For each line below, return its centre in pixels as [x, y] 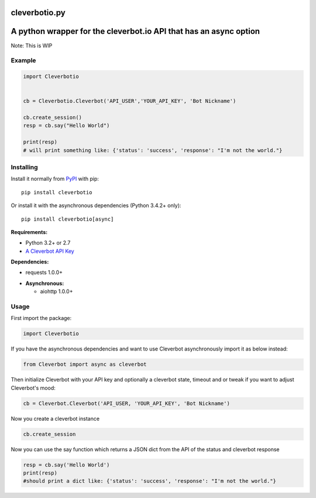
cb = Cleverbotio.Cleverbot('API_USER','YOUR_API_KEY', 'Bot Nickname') [130, 101]
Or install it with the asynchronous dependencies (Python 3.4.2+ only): [96, 205]
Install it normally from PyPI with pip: [55, 179]
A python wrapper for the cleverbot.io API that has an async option [135, 31]
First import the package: [41, 318]
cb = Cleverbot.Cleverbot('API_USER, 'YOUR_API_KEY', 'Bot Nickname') [127, 403]
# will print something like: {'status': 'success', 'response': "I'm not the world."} [153, 150]
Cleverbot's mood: [33, 388]
